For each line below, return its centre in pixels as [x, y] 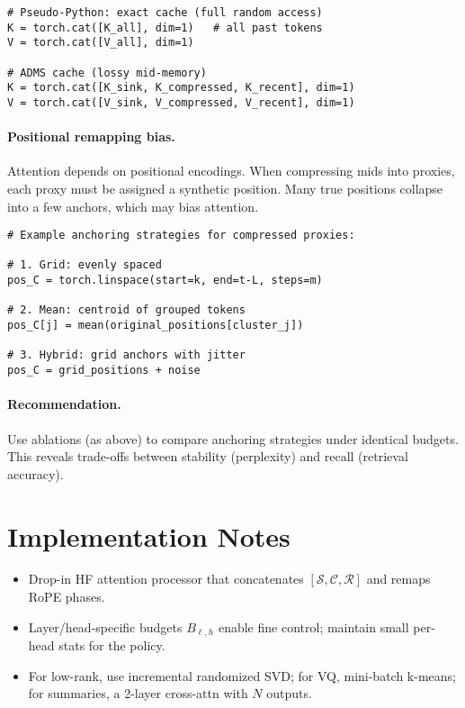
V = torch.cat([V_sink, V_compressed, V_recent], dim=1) [181, 102]
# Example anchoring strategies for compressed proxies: [181, 236]
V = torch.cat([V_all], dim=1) [101, 43]
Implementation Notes [149, 536]
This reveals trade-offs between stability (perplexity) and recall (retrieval [208, 456]
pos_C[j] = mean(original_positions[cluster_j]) [156, 326]
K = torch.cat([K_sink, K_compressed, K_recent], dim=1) [181, 88]
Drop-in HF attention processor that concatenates [166, 579]
